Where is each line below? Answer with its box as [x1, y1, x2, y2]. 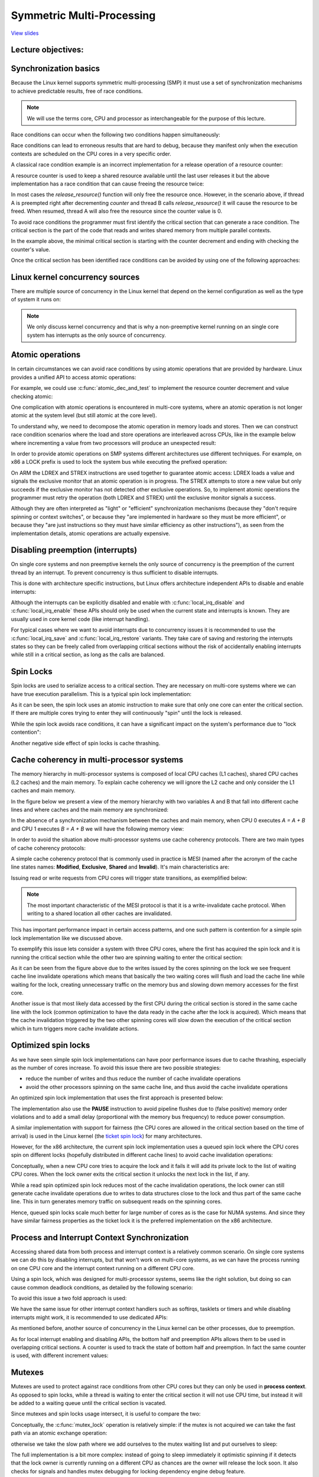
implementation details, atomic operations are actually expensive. [11, 529, 171, 537]
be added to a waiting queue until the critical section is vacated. [11, 1400, 167, 1407]
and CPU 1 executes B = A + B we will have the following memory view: [11, 825, 184, 832]
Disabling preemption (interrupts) [11, 545, 138, 555]
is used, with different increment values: [11, 1352, 109, 1359]
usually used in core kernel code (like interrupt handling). [11, 615, 150, 623]
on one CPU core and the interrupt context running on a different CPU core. [11, 1264, 195, 1271]
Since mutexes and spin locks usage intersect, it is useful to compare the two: [11, 1410, 201, 1417]
